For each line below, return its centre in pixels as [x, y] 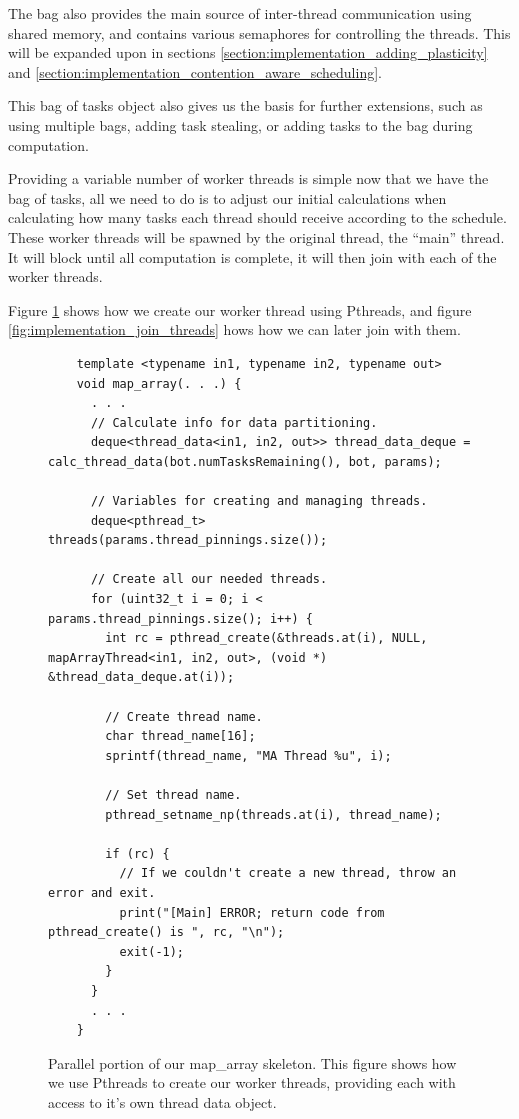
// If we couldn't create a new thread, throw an [288, 873]
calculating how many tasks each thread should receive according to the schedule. [257, 217]
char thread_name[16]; [180, 736]
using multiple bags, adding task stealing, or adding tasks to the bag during [240, 124]
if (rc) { [137, 853]
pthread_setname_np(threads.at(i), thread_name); [273, 814]
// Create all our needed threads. [209, 579]
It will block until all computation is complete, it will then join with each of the [252, 256]
